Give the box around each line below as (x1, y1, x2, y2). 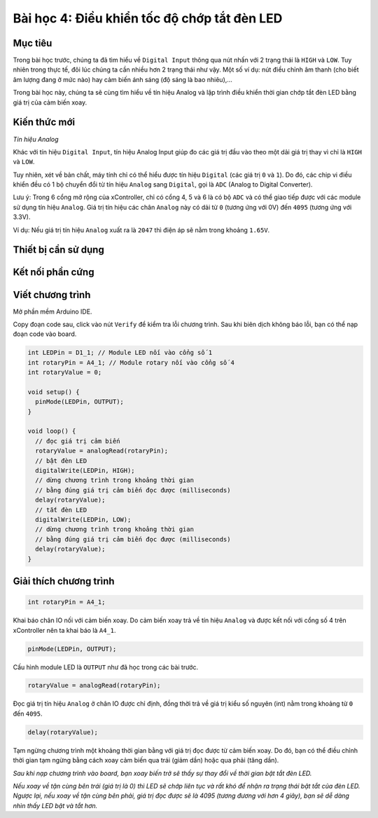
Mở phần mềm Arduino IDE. (13, 307, 92, 316)
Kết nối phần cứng (13, 267, 94, 279)
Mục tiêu (13, 37, 52, 49)
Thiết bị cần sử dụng (13, 244, 104, 256)
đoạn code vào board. (13, 330, 77, 338)
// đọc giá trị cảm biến (35, 437, 120, 445)
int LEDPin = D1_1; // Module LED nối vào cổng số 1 (27, 349, 213, 357)
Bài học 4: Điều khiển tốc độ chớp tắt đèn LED (13, 11, 283, 26)
